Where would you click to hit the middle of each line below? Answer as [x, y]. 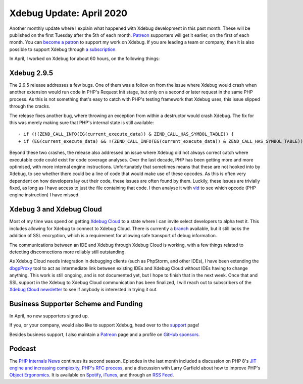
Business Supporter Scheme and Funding [76, 304]
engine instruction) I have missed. [45, 195]
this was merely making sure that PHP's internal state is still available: [82, 122]
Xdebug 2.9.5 [31, 73]
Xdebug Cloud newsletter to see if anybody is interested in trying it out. [83, 289]
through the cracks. [30, 106]
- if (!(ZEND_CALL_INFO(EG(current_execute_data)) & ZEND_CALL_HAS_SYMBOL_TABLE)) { [126, 134]
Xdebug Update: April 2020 [68, 13]
